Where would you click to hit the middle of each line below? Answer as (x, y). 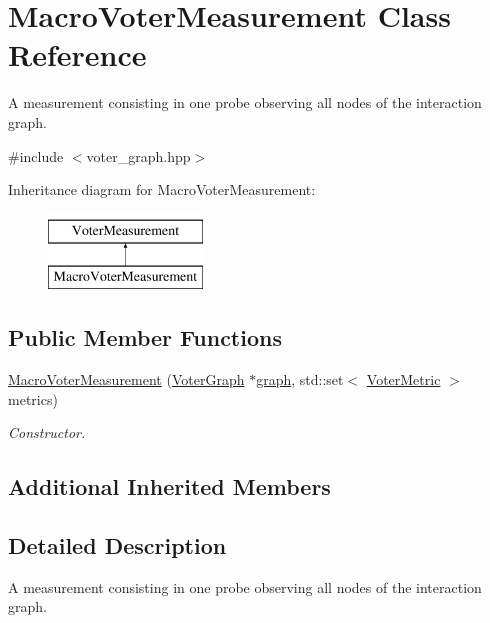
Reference (77, 54)
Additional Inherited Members (169, 486)
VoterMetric (403, 379)
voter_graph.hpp (138, 155)
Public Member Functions (145, 337)
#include (36, 155)
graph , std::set (300, 379)
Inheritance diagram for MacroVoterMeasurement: (162, 189)
